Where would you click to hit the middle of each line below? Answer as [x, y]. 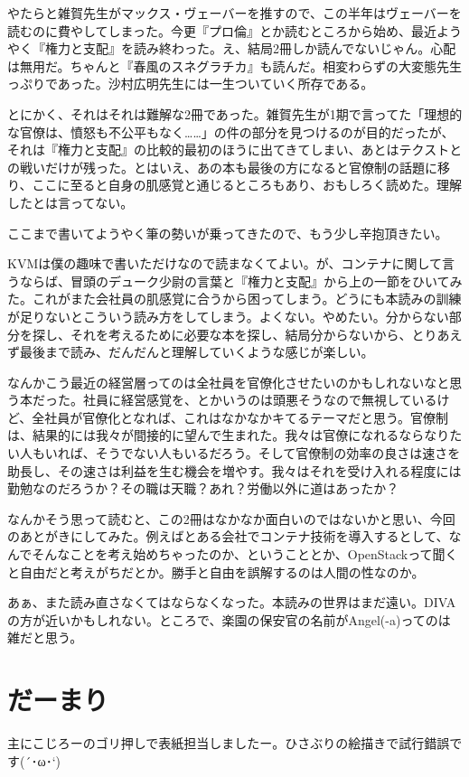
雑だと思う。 [45, 637]
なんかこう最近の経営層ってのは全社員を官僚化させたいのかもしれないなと [229, 382]
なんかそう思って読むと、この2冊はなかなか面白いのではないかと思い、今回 [231, 518]
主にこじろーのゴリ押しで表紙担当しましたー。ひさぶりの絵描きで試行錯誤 [229, 743]
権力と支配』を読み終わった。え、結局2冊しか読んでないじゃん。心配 [250, 48]
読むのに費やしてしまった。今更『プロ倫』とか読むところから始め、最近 [222, 30]
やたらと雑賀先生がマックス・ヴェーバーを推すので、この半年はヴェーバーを [234, 13]
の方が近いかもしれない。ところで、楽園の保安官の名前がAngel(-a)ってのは [229, 619]
